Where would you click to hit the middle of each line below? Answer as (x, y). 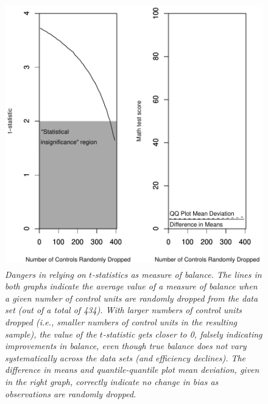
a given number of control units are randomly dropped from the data (132, 298)
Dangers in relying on (45, 274)
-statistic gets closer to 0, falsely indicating (182, 334)
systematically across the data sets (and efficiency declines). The (125, 357)
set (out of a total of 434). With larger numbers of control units (124, 310)
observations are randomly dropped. (71, 393)
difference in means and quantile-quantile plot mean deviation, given (132, 370)
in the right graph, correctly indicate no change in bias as (112, 381)
